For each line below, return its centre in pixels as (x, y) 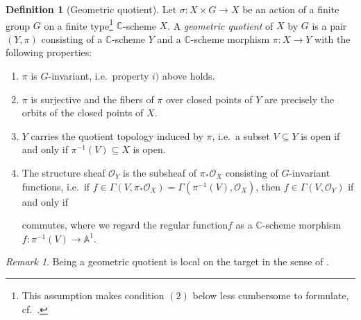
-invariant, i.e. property (99, 76)
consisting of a (72, 38)
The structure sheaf (64, 172)
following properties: (49, 52)
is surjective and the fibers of (92, 99)
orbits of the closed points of (83, 113)
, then (268, 186)
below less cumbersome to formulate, (271, 295)
